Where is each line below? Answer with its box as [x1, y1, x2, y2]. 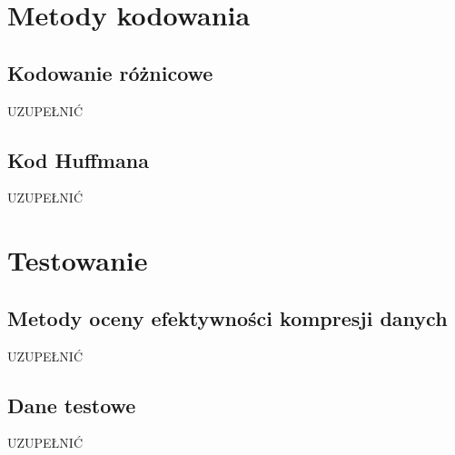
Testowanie [7, 242, 148, 279]
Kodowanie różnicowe [7, 58, 213, 86]
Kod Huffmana [7, 145, 149, 173]
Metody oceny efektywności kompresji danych [7, 303, 448, 331]
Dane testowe [7, 391, 136, 419]
